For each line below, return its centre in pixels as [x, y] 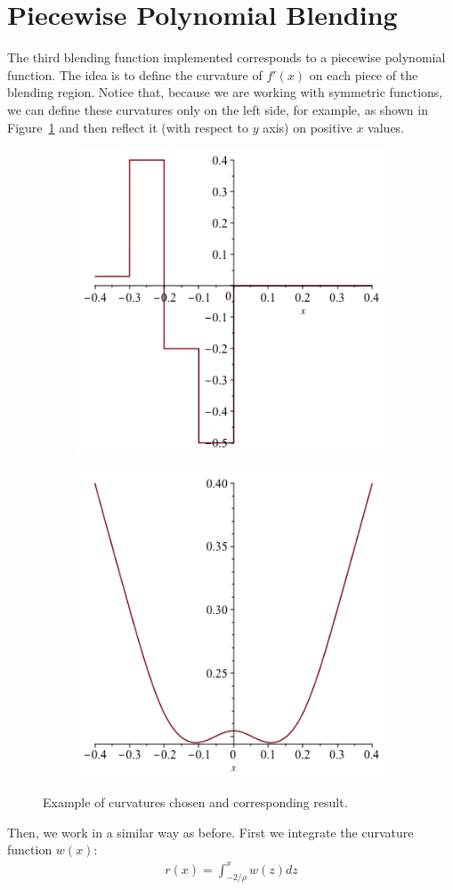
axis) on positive [307, 127]
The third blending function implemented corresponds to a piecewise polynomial [226, 57]
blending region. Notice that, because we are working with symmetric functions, [225, 92]
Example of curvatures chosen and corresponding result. [195, 802]
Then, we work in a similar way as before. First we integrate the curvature [210, 832]
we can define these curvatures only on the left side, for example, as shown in [218, 109]
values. [386, 127]
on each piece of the [364, 74]
